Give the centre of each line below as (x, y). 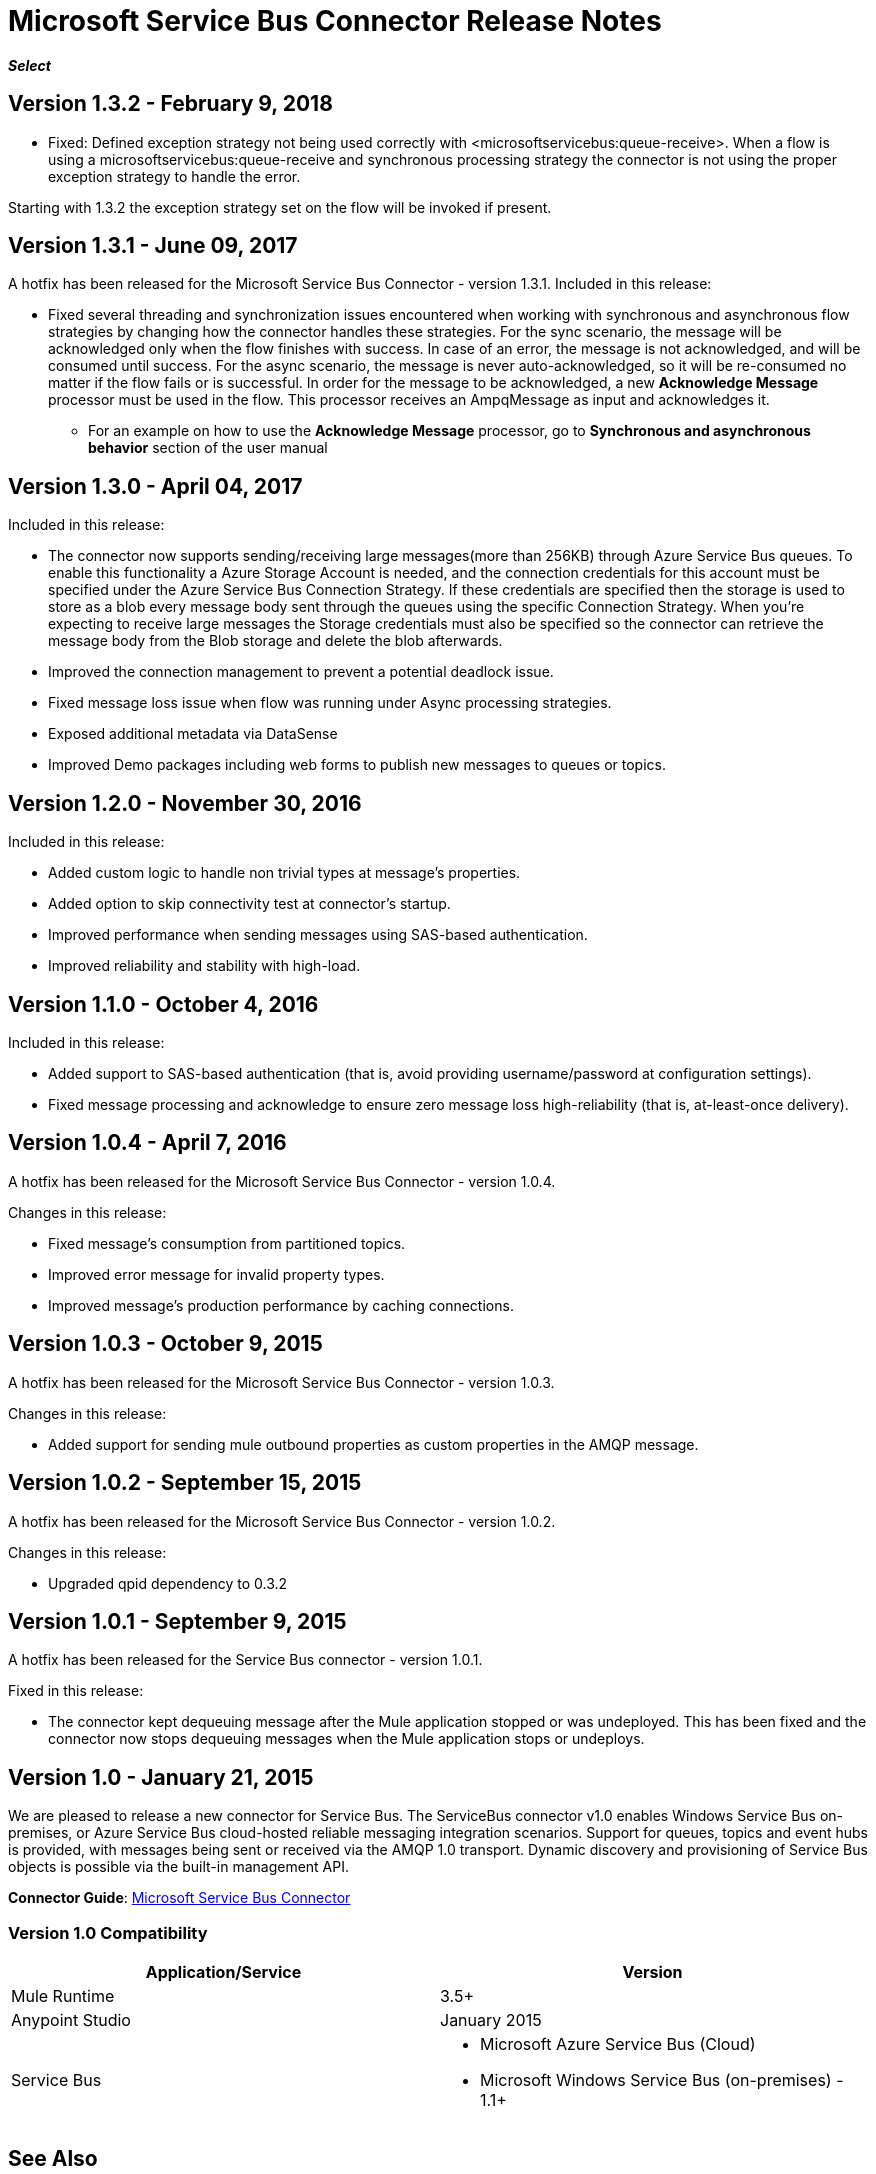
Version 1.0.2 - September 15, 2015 (185, 1483)
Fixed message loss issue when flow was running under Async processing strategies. (330, 703)
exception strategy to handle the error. (174, 176)
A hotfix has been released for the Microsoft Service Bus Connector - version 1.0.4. (282, 1181)
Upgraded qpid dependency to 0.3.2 (168, 1583)
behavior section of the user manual (208, 448)
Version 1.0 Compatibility (108, 1932)
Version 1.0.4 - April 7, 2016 (147, 1143)
